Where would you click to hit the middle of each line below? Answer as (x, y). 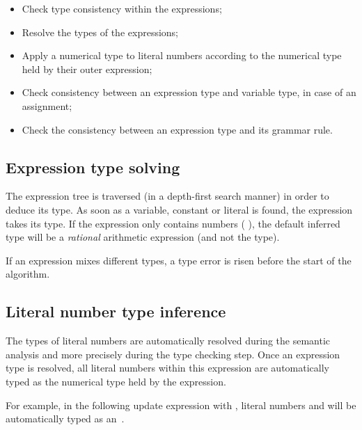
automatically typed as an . (65, 419)
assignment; (47, 105)
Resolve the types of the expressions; (100, 32)
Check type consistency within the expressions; (122, 8)
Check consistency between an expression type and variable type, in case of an (189, 92)
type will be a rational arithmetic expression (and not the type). (143, 237)
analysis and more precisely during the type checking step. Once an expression (173, 354)
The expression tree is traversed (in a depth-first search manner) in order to (167, 196)
